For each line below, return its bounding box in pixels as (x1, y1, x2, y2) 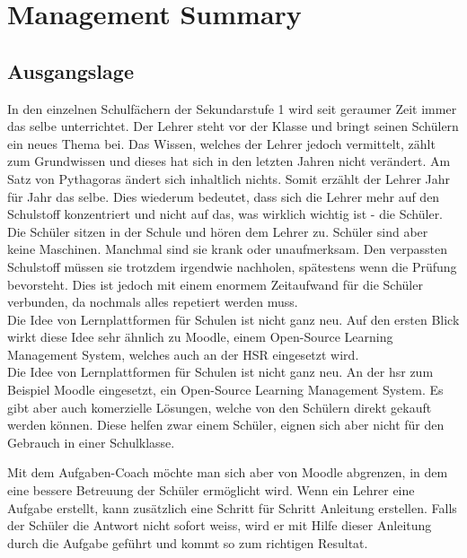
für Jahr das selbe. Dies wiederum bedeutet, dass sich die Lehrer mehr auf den (7, 187, 440, 205)
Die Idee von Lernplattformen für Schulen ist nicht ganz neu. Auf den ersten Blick (7, 310, 460, 328)
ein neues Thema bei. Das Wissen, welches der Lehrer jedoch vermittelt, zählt (7, 134, 436, 153)
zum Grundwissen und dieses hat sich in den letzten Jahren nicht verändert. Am (7, 152, 451, 170)
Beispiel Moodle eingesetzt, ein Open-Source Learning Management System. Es (7, 380, 444, 399)
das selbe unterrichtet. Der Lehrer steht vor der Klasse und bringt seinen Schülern (7, 117, 459, 135)
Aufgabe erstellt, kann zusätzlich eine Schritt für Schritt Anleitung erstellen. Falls (7, 498, 457, 517)
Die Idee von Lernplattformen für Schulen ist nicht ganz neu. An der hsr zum (7, 362, 434, 381)
